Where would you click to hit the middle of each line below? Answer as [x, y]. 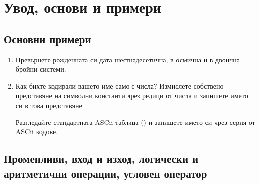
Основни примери [48, 38]
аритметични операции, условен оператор [106, 173]
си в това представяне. [50, 105]
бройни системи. [41, 69]
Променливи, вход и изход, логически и [101, 158]
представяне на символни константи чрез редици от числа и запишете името [132, 95]
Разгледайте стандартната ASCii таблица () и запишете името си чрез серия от [135, 122]
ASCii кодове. [37, 132]
